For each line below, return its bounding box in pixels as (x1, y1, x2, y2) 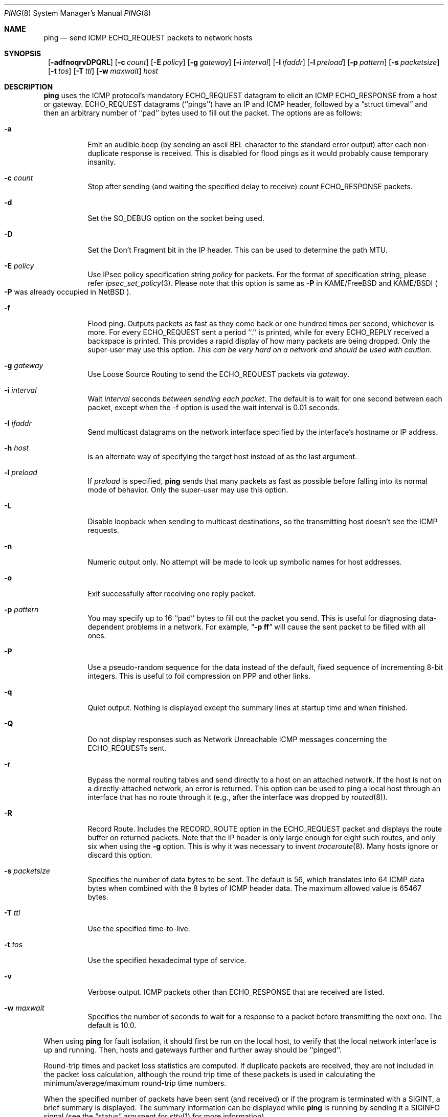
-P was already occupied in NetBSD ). (4, 287, 131, 296)
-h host (4, 443, 29, 452)
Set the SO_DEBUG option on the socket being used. (87, 214, 264, 222)
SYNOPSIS (4, 49, 41, 58)
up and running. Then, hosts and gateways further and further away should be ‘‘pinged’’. (43, 1045, 342, 1054)
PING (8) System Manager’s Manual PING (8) (4, 9, 151, 17)
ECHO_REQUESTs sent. (87, 744, 167, 752)
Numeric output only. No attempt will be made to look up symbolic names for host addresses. (87, 557, 402, 566)
